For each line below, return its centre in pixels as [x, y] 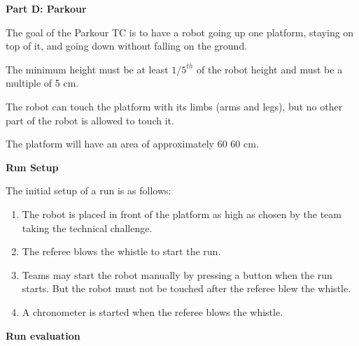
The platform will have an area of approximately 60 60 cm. [132, 144]
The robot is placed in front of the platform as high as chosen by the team [182, 214]
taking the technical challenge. [87, 228]
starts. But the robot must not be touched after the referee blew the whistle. [186, 288]
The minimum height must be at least [87, 69]
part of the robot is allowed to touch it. [90, 120]
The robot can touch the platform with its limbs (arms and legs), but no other [174, 106]
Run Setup [32, 167]
